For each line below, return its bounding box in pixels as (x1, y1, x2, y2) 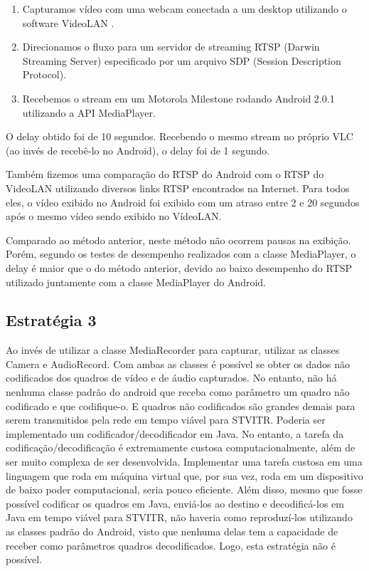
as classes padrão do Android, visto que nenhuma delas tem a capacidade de (6, 524, 338, 539)
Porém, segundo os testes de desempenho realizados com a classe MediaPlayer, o (6, 246, 356, 261)
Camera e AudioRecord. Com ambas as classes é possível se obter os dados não (6, 356, 350, 371)
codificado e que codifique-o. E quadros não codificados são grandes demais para (6, 398, 355, 413)
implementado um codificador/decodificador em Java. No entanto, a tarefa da (6, 426, 344, 441)
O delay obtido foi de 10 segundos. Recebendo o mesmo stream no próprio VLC (6, 129, 353, 144)
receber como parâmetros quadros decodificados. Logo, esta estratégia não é (6, 538, 336, 552)
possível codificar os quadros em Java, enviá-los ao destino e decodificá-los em (6, 496, 344, 510)
